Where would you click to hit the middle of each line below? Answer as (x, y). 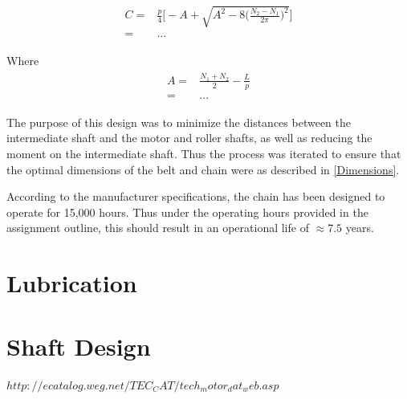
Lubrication (72, 283)
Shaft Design (79, 346)
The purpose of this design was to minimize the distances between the (179, 122)
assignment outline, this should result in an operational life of (158, 228)
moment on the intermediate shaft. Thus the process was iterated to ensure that (204, 154)
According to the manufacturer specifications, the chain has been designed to (196, 196)
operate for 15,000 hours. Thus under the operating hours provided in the (187, 212)
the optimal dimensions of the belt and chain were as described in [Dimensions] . (203, 169)
